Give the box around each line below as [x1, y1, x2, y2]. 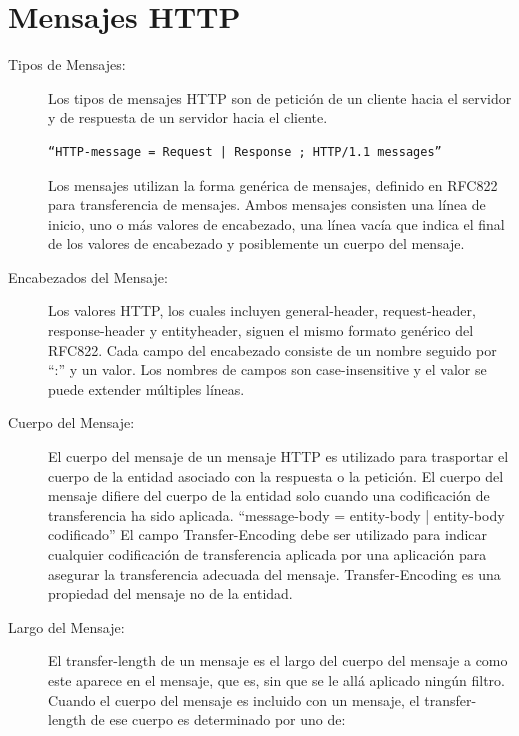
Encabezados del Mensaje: [8, 266, 168, 287]
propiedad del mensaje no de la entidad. [48, 583, 293, 604]
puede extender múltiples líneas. [48, 378, 245, 399]
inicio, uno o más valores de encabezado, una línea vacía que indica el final [48, 213, 505, 234]
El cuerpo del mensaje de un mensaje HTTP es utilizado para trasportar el [48, 446, 509, 467]
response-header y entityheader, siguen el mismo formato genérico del [48, 320, 474, 341]
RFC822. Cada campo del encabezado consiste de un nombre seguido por [48, 339, 497, 360]
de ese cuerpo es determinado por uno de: [90, 709, 346, 730]
